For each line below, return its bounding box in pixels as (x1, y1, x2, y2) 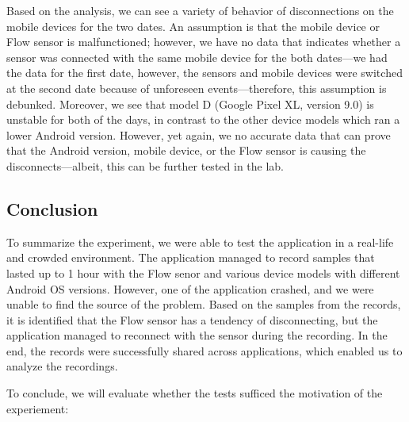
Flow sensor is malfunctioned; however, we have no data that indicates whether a (6, 33, 401, 50)
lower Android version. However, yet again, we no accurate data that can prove (6, 126, 391, 143)
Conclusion (6, 196, 98, 221)
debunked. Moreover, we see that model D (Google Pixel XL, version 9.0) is (6, 95, 374, 112)
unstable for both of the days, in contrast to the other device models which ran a (6, 111, 400, 128)
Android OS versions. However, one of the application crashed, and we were (6, 280, 374, 297)
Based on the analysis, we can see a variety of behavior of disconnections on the (6, 2, 394, 18)
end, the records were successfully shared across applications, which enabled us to (6, 342, 403, 359)
